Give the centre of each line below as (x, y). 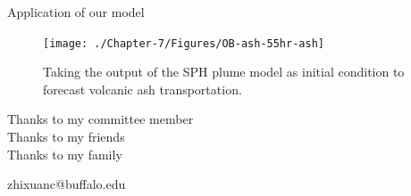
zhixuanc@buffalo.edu (67, 184)
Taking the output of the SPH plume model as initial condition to (224, 72)
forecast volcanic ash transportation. (143, 89)
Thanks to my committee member (101, 119)
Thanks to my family (65, 154)
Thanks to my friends (66, 137)
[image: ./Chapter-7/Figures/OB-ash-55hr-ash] (184, 43)
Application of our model (76, 12)
